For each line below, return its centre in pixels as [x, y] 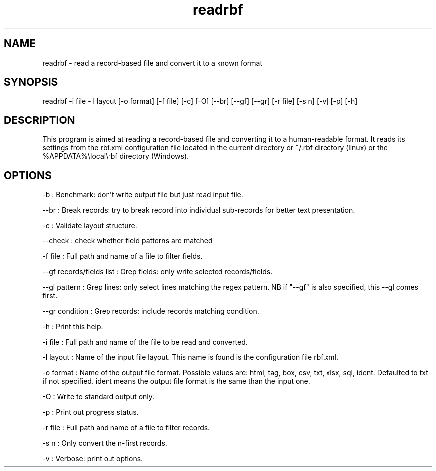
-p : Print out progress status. [91, 412]
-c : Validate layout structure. [90, 226]
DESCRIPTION [40, 120]
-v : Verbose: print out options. [93, 459]
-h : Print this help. [73, 327]
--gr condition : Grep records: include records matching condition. [151, 311]
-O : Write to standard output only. [99, 397]
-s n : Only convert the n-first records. [105, 443]
